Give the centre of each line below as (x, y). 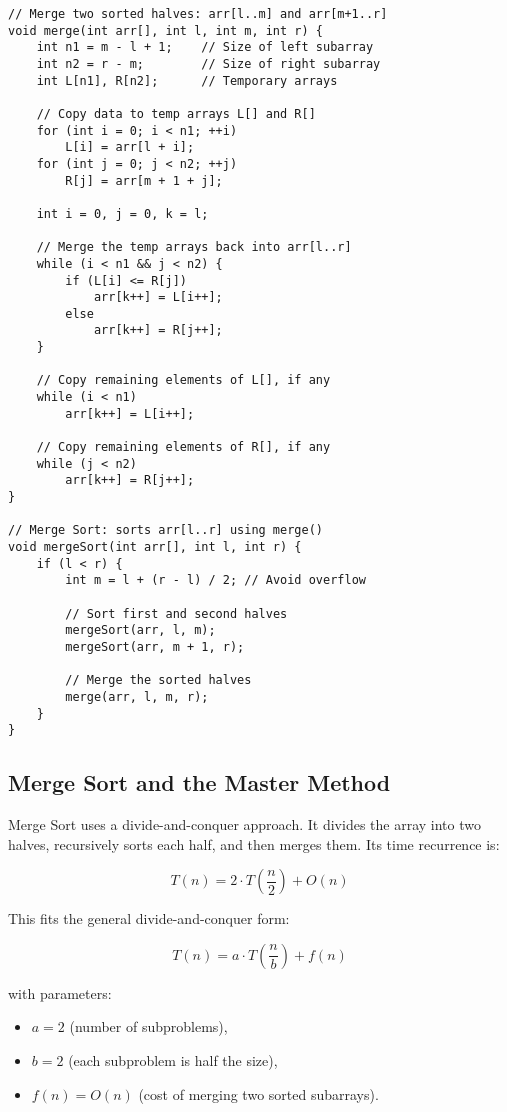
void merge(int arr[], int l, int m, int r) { (165, 30)
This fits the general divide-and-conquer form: (149, 918)
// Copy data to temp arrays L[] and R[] (176, 113)
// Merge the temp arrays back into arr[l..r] (194, 247)
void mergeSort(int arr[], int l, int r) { (155, 547)
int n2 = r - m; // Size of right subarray (208, 63)
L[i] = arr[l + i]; (130, 147)
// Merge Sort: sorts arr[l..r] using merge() (165, 530)
